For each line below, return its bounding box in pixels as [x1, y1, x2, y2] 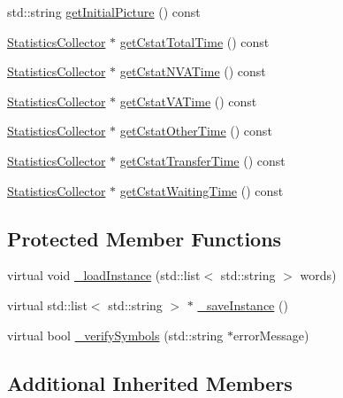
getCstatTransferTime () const [119, 151, 286, 169]
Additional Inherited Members [7, 369, 293, 396]
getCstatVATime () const [119, 91, 257, 110]
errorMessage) [232, 325, 309, 344]
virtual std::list [7, 295, 88, 314]
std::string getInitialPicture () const [7, 3, 201, 20]
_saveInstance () [197, 295, 288, 314]
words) [300, 266, 337, 285]
